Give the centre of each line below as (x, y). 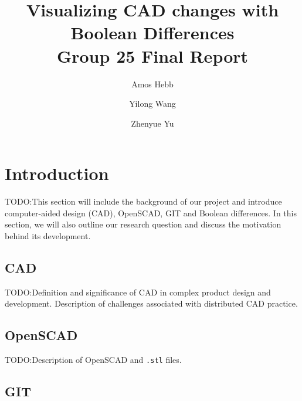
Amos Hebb (152, 84)
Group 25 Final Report (152, 55)
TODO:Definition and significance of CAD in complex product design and (138, 292)
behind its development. (48, 236)
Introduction (57, 173)
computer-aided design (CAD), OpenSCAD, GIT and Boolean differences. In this (151, 213)
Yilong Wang (152, 103)
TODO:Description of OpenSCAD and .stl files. (93, 360)
